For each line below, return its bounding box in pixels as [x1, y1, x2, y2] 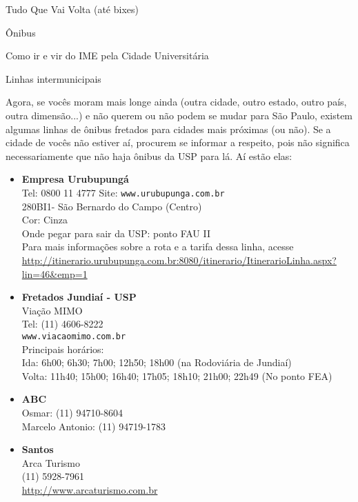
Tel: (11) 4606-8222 [21, 317, 103, 331]
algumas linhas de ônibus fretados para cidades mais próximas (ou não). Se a [6, 121, 331, 136]
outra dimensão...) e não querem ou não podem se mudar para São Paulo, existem [6, 108, 353, 122]
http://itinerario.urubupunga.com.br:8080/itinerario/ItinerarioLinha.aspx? [21, 252, 337, 267]
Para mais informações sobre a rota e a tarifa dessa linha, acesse [21, 239, 294, 254]
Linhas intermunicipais [6, 71, 101, 86]
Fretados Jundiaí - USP [21, 290, 137, 304]
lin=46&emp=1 [21, 266, 88, 281]
